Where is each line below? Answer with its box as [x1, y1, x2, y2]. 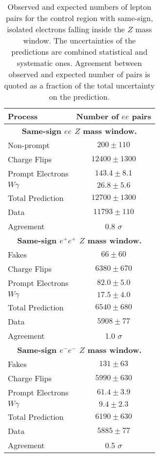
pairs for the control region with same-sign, [5, 12, 153, 23]
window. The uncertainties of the [23, 35, 136, 46]
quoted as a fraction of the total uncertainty [4, 80, 155, 91]
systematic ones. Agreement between [17, 57, 142, 68]
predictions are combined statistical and [11, 46, 148, 57]
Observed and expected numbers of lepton [7, 1, 152, 12]
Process [8, 110, 38, 122]
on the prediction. [49, 91, 110, 102]
